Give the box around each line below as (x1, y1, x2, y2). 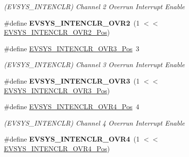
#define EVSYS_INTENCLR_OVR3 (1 (4, 75, 140, 86)
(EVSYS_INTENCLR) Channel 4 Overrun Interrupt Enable (4, 117, 185, 128)
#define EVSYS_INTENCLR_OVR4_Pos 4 (4, 101, 139, 112)
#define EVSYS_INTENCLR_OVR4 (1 (4, 134, 140, 144)
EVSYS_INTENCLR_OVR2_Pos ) (4, 27, 110, 37)
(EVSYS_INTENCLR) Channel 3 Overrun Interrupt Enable (4, 59, 185, 70)
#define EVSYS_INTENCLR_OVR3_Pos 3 (4, 43, 139, 53)
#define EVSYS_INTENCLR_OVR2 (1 (4, 17, 140, 28)
